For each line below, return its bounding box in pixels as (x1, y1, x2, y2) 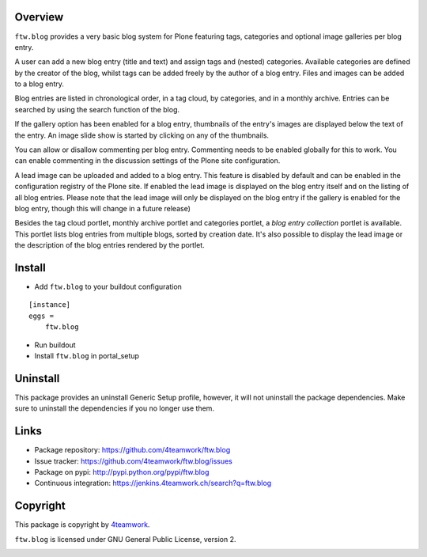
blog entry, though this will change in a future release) (14, 203, 191, 213)
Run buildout (34, 340, 76, 350)
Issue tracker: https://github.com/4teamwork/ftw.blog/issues (34, 456, 233, 466)
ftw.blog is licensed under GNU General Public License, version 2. (14, 534, 236, 544)
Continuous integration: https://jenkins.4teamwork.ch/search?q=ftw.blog (34, 479, 272, 488)
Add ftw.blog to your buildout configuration (34, 282, 182, 292)
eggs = (28, 311, 55, 320)
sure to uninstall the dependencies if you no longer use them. (14, 404, 215, 413)
